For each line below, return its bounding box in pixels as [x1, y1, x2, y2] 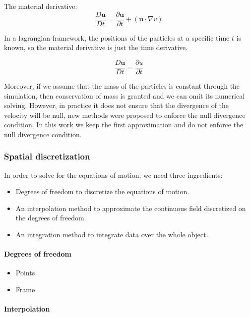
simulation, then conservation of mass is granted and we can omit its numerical [4, 90, 245, 101]
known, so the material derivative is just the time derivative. [4, 42, 188, 53]
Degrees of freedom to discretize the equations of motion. [15, 186, 189, 197]
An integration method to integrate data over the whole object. [15, 229, 208, 240]
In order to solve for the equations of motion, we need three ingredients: [4, 169, 223, 180]
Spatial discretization [4, 150, 90, 162]
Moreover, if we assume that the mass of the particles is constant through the [4, 80, 240, 91]
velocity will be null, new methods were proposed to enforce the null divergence [4, 109, 246, 120]
